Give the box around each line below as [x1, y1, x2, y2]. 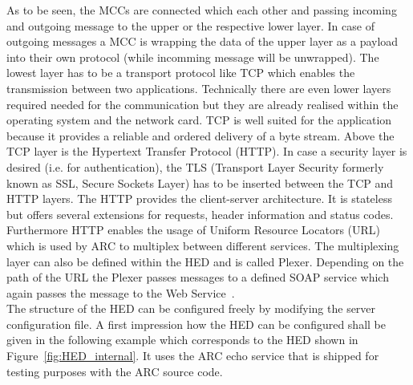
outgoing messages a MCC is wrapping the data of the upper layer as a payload [6, 33, 399, 50]
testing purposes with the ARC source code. [6, 363, 223, 379]
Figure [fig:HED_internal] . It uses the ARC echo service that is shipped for [6, 347, 379, 364]
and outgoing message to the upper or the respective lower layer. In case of [6, 17, 375, 34]
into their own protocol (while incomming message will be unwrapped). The [6, 48, 379, 65]
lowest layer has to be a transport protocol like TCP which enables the [6, 64, 355, 81]
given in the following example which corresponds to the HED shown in [6, 331, 358, 348]
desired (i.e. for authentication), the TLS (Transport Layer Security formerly [6, 158, 384, 175]
